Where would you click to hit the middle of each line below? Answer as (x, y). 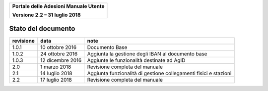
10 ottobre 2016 (59, 47)
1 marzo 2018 (56, 67)
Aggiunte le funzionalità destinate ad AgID (136, 60)
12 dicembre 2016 (61, 60)
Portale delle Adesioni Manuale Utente (58, 6)
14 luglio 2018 (56, 73)
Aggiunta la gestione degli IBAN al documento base (147, 53)
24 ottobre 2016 (59, 53)
